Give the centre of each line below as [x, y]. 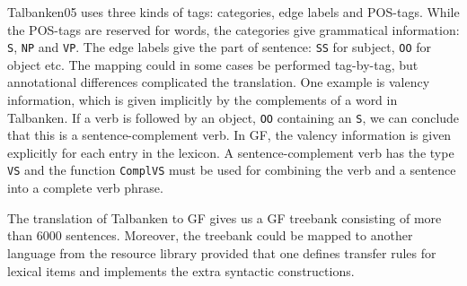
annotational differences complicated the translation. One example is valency [219, 82]
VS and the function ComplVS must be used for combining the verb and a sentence [232, 170]
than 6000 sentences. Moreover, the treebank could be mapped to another [210, 235]
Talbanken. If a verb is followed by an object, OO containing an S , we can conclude [233, 117]
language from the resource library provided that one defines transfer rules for [222, 252]
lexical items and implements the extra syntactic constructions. [181, 270]
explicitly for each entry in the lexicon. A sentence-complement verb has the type [231, 152]
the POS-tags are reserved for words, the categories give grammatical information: [233, 29]
